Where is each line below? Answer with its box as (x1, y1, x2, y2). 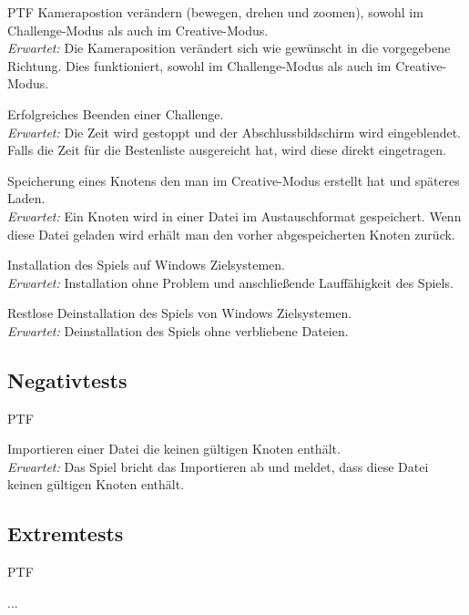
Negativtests (7, 365, 127, 394)
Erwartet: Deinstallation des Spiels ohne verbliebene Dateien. (7, 321, 349, 340)
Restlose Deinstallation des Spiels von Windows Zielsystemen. (7, 303, 352, 323)
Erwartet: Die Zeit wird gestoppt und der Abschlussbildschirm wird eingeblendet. (7, 122, 461, 141)
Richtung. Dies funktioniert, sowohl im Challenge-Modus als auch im (7, 56, 392, 75)
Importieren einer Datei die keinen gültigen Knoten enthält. (7, 439, 341, 458)
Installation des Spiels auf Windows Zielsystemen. (7, 255, 285, 274)
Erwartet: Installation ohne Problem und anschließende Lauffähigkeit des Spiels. (7, 272, 454, 292)
